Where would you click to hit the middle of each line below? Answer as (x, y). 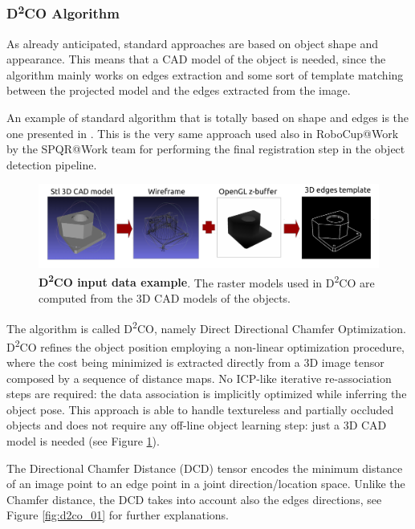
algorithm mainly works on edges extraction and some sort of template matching (205, 74)
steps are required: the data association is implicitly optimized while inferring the (207, 394)
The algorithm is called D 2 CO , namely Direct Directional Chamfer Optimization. (206, 327)
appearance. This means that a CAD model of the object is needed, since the (196, 59)
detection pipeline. (52, 164)
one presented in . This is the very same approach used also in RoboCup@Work (203, 133)
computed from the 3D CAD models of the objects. (165, 298)
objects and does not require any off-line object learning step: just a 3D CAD (197, 425)
